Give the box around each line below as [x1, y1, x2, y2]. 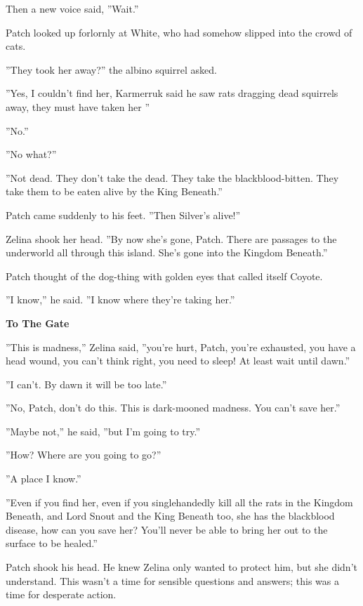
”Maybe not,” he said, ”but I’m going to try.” [6, 423, 201, 438]
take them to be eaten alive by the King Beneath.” [6, 184, 223, 199]
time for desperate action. [6, 587, 117, 602]
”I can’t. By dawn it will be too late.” [6, 376, 167, 391]
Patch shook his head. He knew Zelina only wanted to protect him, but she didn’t [6, 560, 357, 574]
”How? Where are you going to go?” [6, 447, 161, 462]
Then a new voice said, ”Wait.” [6, 1, 139, 15]
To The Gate [6, 315, 70, 330]
